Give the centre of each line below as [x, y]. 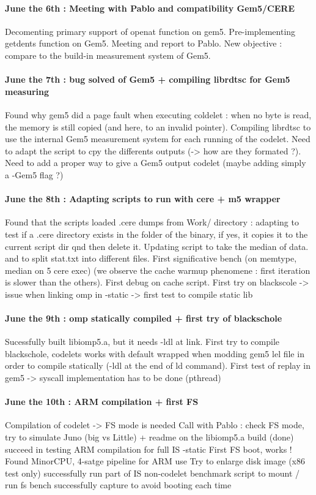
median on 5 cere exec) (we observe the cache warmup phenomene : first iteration [158, 270]
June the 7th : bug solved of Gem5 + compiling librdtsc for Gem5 [148, 79]
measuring [27, 91]
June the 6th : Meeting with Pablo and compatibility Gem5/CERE [150, 8]
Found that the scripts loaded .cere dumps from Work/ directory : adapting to [152, 222]
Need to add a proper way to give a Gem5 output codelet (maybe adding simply [156, 163]
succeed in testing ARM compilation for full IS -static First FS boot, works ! [149, 449]
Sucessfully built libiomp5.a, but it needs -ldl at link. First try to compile [142, 342]
